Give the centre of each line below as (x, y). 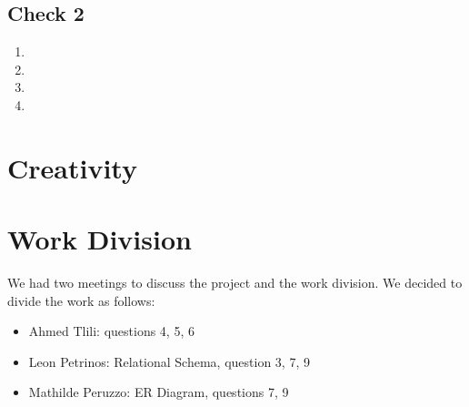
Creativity (72, 167)
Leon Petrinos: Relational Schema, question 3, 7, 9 (169, 361)
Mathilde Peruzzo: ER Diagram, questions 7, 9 (159, 392)
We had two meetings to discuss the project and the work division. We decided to (235, 283)
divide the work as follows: (81, 300)
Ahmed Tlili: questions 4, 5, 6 (111, 331)
